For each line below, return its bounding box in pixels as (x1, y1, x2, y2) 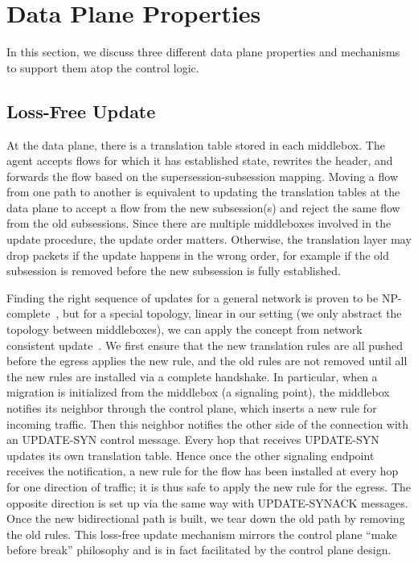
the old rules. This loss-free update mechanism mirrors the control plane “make (6, 525, 397, 542)
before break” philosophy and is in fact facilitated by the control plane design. (6, 541, 391, 558)
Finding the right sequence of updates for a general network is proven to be (6, 289, 379, 306)
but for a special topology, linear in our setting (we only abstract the (62, 305, 402, 322)
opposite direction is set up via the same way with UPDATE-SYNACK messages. (6, 494, 408, 511)
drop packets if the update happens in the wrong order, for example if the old (6, 246, 389, 263)
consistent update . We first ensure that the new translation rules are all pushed (6, 336, 404, 353)
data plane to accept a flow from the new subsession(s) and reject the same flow (6, 199, 400, 216)
